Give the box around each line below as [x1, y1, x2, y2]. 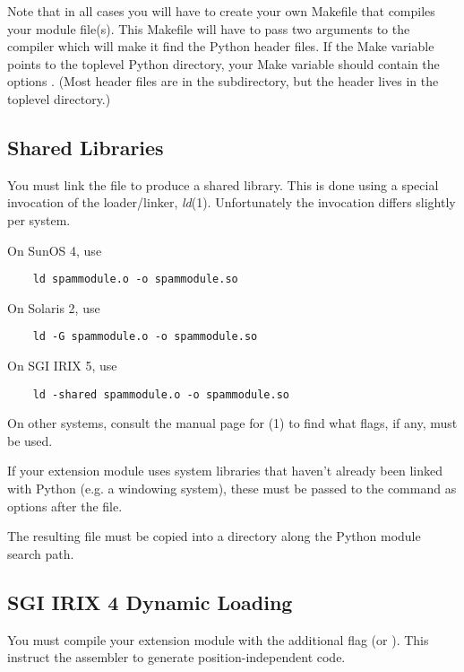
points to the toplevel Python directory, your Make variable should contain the [7, 54, 440, 73]
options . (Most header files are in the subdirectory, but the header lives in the [7, 72, 439, 91]
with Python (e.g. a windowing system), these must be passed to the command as [7, 479, 457, 498]
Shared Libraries [7, 133, 164, 161]
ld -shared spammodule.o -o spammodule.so [32, 388, 289, 401]
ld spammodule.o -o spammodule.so [32, 273, 238, 286]
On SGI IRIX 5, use [7, 356, 117, 375]
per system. [7, 210, 71, 229]
